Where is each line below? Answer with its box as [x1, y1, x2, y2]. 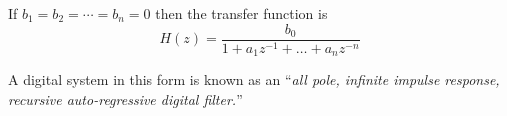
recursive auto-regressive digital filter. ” [8, 88, 243, 109]
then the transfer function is [155, 3, 328, 23]
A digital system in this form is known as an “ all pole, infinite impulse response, [8, 69, 500, 90]
